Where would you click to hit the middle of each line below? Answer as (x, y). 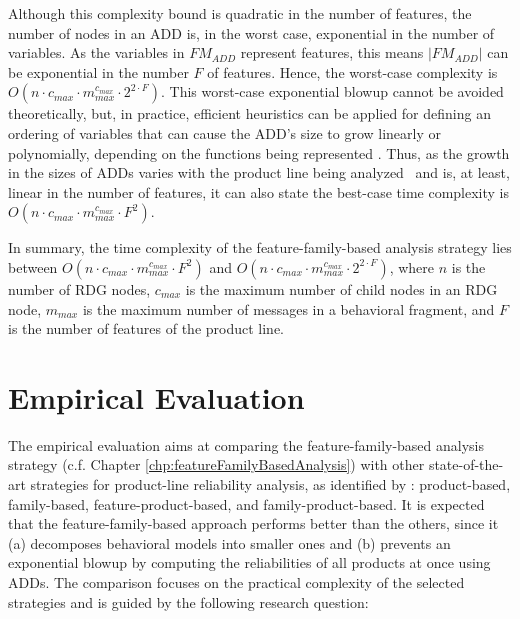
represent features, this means (332, 52)
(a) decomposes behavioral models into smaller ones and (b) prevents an (229, 542)
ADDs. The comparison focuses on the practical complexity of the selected (236, 582)
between (33, 266)
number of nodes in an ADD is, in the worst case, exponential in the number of (251, 32)
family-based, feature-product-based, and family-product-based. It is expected (246, 503)
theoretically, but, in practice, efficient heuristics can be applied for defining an (249, 113)
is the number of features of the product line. (146, 328)
